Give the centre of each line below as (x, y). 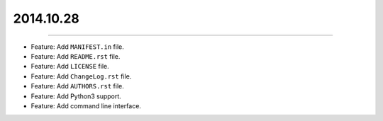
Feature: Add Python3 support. (76, 96)
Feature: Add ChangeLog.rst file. (81, 76)
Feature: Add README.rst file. (76, 56)
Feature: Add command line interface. (86, 105)
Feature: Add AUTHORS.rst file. (77, 86)
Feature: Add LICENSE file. (70, 67)
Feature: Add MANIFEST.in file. (77, 47)
